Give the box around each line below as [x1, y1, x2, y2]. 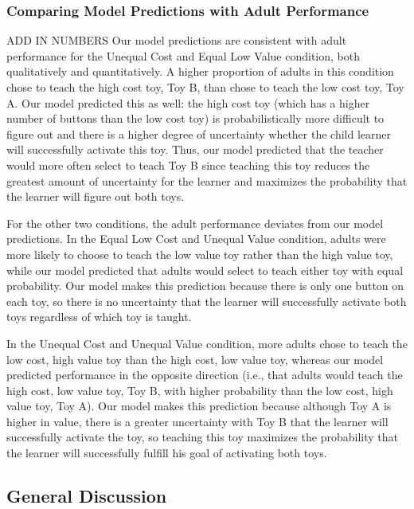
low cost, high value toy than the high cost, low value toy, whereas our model [6, 350, 384, 367]
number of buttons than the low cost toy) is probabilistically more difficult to [6, 110, 385, 127]
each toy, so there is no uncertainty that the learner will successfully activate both [6, 292, 407, 309]
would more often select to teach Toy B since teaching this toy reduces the [6, 156, 370, 173]
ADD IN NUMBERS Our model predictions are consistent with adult [6, 32, 347, 49]
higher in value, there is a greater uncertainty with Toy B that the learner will [6, 413, 389, 429]
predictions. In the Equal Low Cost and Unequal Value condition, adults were [6, 230, 386, 247]
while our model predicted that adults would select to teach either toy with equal [6, 261, 404, 278]
